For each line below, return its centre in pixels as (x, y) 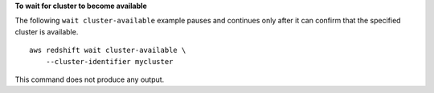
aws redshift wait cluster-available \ (108, 51)
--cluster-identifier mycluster (109, 61)
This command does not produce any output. (90, 79)
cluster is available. (47, 31)
